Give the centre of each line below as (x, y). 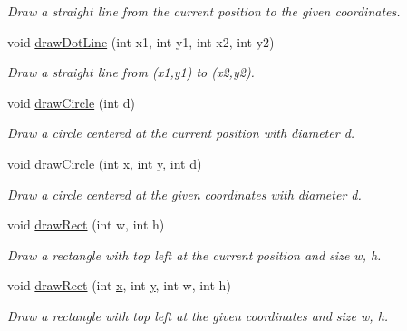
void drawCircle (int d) (71, 102)
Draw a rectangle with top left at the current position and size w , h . (194, 254)
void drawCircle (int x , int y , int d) (105, 163)
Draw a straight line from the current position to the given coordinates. (204, 11)
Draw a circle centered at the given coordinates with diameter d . (184, 194)
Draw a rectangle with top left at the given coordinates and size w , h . (198, 315)
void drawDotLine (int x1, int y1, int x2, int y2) (141, 41)
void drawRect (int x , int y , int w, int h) (119, 285)
